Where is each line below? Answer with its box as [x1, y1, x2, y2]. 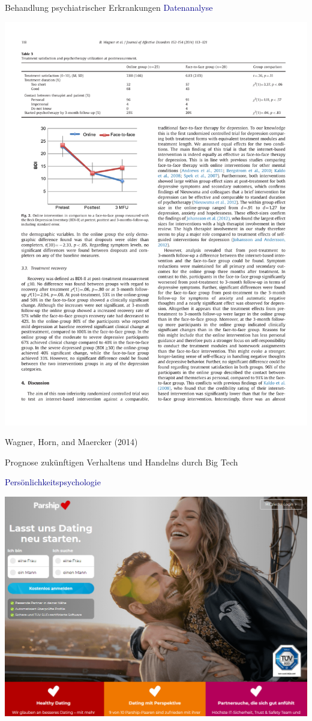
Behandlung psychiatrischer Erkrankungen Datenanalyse [5, 1, 213, 13]
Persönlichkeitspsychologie [5, 476, 101, 488]
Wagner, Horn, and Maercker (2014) [5, 435, 138, 448]
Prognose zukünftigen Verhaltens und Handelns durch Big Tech [5, 455, 238, 468]
